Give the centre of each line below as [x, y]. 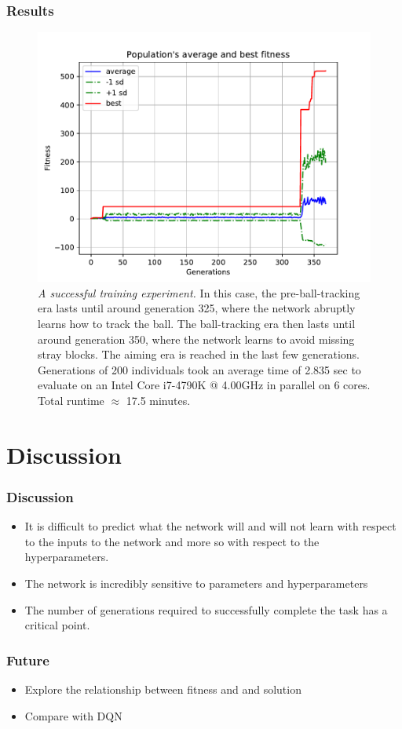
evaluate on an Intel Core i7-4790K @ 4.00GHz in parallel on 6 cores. [204, 385]
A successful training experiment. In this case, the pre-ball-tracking [199, 292]
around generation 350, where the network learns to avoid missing [196, 339]
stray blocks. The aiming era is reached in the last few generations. [199, 354]
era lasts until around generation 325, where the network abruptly [197, 308]
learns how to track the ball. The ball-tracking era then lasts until [197, 323]
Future [28, 660]
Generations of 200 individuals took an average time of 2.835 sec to [199, 369]
